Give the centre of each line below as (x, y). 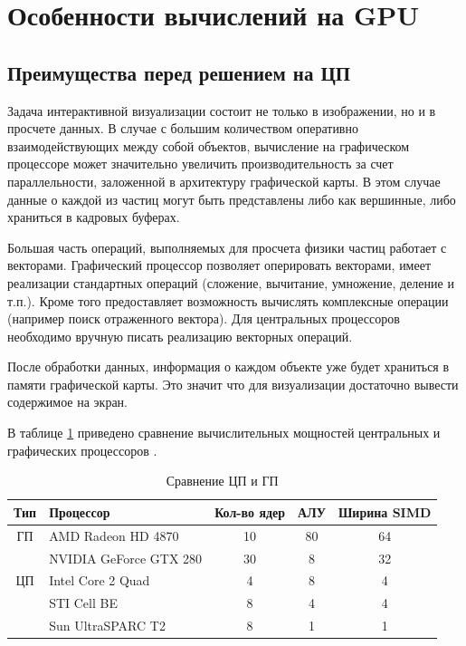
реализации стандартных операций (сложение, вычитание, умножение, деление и (231, 282)
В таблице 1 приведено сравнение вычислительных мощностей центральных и (224, 433)
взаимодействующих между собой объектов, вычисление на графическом (209, 145)
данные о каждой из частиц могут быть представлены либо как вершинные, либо (232, 199)
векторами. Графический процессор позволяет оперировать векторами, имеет (219, 265)
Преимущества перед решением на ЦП (179, 72)
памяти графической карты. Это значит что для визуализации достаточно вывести (233, 384)
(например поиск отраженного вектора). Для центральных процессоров (204, 318)
